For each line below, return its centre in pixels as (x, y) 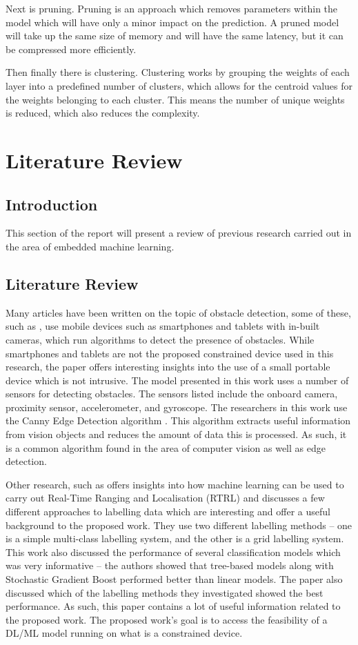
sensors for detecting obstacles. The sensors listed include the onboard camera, (172, 394)
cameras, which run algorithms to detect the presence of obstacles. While (160, 339)
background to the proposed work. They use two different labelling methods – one (179, 525)
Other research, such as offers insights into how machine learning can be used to (175, 484)
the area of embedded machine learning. (90, 246)
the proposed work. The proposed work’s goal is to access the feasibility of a (167, 619)
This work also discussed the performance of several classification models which (173, 552)
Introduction (52, 204)
